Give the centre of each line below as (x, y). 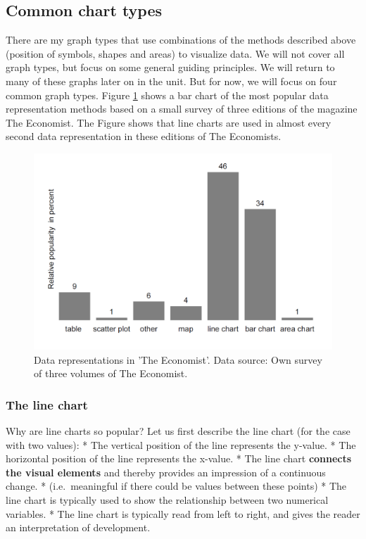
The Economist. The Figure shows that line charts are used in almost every (169, 122)
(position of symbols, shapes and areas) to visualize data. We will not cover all (175, 53)
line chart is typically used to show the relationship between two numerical (167, 500)
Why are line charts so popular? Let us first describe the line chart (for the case (178, 431)
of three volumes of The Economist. (111, 373)
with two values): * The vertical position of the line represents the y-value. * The (181, 444)
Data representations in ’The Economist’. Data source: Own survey (178, 359)
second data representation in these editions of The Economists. (144, 136)
